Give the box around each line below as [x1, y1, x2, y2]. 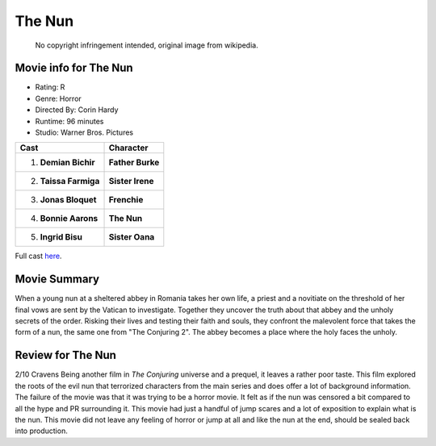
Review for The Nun [15, 348, 117, 362]
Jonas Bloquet [40, 194, 97, 206]
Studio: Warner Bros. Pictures [35, 127, 133, 137]
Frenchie [108, 194, 144, 206]
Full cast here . [15, 251, 62, 261]
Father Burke [108, 157, 160, 169]
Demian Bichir [40, 157, 95, 169]
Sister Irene [108, 176, 154, 187]
